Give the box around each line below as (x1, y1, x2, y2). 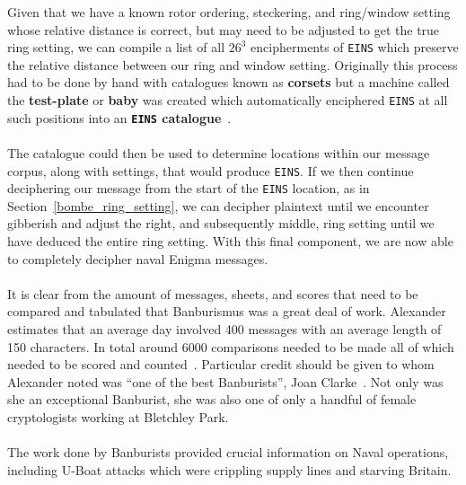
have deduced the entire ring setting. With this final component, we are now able (7, 232, 453, 251)
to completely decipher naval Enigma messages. (7, 249, 268, 268)
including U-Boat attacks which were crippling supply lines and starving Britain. (7, 460, 452, 479)
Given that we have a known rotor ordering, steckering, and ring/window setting (7, 3, 451, 21)
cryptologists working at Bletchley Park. (7, 407, 229, 426)
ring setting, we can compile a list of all (7, 38, 225, 57)
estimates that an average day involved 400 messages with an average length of (7, 320, 442, 338)
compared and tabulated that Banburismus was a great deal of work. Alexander (7, 302, 446, 321)
